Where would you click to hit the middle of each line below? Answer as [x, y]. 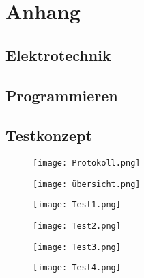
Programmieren [62, 95]
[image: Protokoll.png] [87, 163]
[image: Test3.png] [77, 247]
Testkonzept [49, 135]
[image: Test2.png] [77, 226]
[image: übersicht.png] [87, 184]
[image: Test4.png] [77, 268]
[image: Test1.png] [77, 205]
